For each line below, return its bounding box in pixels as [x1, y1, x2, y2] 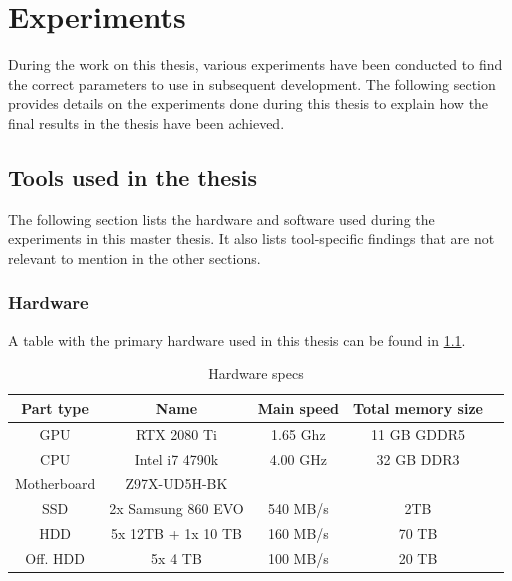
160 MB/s [267, 523, 329, 544]
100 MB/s [267, 547, 329, 568]
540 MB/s [267, 498, 329, 519]
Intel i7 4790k [134, 448, 219, 469]
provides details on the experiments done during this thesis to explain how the [8, 93, 489, 114]
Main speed [257, 397, 340, 418]
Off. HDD [25, 547, 85, 568]
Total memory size [353, 397, 483, 418]
